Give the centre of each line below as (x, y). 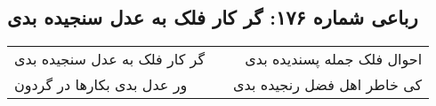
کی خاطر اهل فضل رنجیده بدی (328, 85)
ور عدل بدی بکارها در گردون (101, 85)
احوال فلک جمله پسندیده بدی (334, 59)
